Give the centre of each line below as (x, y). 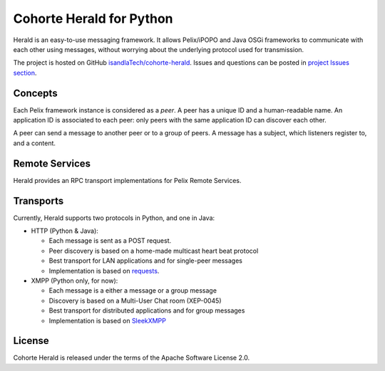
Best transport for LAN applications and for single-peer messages (145, 261)
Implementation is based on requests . (104, 271)
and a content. (35, 143)
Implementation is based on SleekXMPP (108, 320)
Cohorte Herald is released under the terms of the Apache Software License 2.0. (131, 358)
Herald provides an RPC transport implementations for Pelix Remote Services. (127, 180)
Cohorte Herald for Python (93, 19)
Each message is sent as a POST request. (110, 241)
